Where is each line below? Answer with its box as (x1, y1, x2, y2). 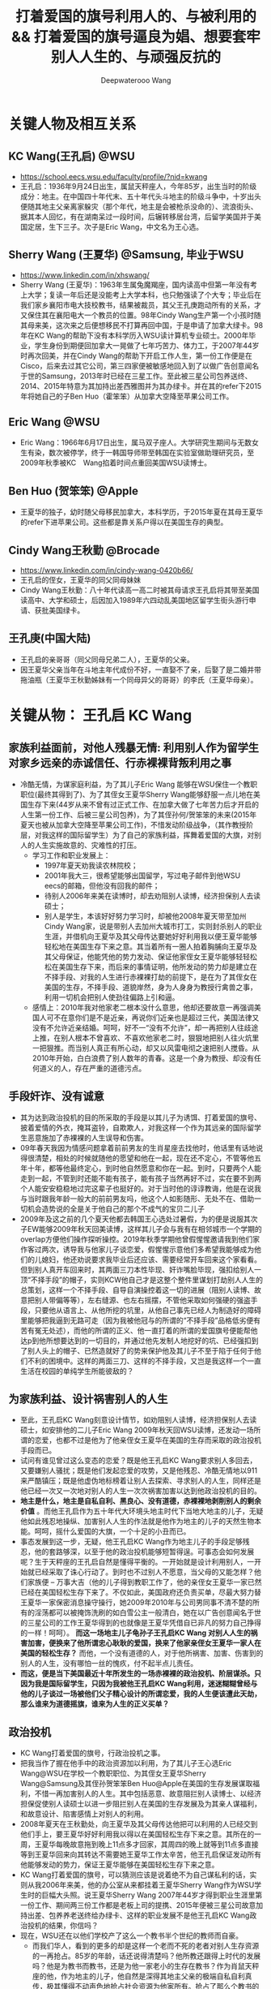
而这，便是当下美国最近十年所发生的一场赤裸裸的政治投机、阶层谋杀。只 (19, 1668, 261, 1678)
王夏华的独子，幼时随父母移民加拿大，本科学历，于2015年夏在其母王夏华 (19, 507, 264, 517)
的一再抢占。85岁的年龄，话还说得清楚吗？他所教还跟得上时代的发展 (32, 1951, 261, 1961)
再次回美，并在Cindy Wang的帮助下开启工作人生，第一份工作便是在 (27, 351, 252, 360)
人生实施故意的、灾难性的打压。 (34, 840, 142, 850)
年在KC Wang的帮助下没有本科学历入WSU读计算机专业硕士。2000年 (19, 330, 249, 340)
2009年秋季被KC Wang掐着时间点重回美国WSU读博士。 (19, 458, 212, 467)
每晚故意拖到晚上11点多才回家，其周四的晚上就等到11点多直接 (55, 1840, 259, 1849)
